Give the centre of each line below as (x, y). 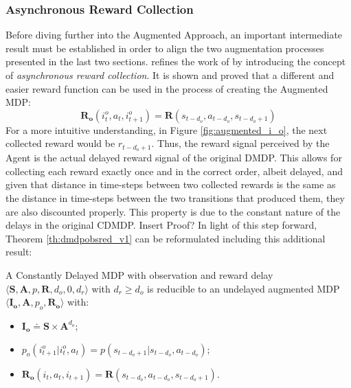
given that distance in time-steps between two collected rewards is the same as (171, 184)
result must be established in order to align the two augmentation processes (165, 48)
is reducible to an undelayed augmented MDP (244, 288)
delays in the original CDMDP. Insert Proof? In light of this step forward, (161, 225)
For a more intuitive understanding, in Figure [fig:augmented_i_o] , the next (167, 129)
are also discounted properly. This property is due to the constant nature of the (173, 211)
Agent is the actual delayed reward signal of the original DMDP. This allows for (174, 158)
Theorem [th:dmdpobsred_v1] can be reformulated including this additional (166, 238)
